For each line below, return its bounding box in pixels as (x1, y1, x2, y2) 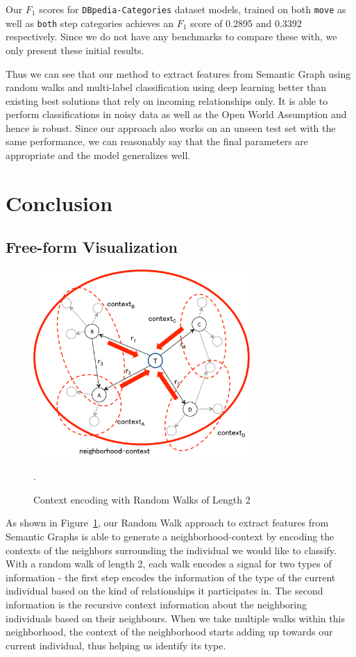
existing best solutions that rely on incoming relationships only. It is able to (6, 93, 328, 108)
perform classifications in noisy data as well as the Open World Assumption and (6, 107, 347, 122)
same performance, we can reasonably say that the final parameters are (6, 134, 309, 149)
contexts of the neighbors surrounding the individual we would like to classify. (6, 542, 337, 557)
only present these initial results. (6, 42, 144, 57)
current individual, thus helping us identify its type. (6, 638, 226, 652)
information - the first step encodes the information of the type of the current (6, 569, 336, 584)
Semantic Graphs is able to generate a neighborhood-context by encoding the (6, 529, 334, 543)
